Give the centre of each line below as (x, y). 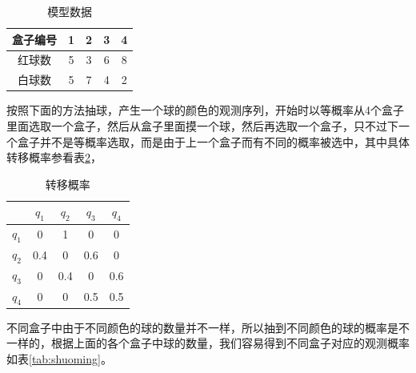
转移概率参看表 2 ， (54, 157)
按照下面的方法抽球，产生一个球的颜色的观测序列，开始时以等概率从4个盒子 (205, 110)
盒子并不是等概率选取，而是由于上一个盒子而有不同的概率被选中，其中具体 (213, 141)
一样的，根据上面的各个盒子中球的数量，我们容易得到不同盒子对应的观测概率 (208, 343)
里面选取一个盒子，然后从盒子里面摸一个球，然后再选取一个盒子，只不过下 (202, 125)
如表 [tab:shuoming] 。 (59, 359)
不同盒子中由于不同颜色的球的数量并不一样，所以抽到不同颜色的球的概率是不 (208, 327)
